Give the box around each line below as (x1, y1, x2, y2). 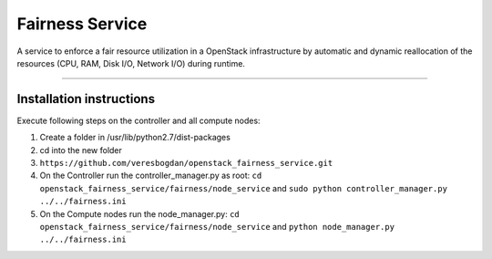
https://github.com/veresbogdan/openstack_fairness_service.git (39, 158, 333, 169)
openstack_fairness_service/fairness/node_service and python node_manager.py (39, 221, 395, 232)
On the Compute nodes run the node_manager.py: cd (39, 208, 241, 219)
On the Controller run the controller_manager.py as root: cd (39, 170, 262, 181)
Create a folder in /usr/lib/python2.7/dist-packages (39, 132, 231, 143)
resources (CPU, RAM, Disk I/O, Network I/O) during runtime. (16, 57, 246, 68)
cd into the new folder (39, 144, 123, 155)
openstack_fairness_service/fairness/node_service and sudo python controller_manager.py (39, 182, 448, 193)
